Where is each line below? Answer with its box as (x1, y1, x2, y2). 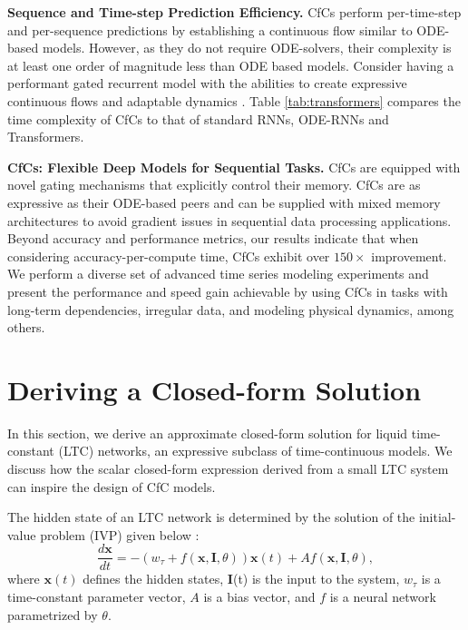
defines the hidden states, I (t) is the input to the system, (83, 569, 400, 588)
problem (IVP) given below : (40, 525, 200, 544)
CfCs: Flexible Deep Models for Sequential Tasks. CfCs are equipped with (7, 157, 461, 176)
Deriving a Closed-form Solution (7, 370, 422, 408)
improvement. (371, 246, 447, 265)
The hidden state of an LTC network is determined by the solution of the (7, 507, 415, 527)
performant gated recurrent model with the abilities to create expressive (7, 74, 407, 93)
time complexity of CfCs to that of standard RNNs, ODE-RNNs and (7, 109, 389, 128)
